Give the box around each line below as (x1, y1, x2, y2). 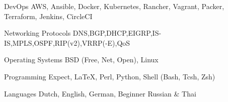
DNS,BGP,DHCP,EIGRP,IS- (72, 28, 162, 38)
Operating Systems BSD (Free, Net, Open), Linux (4, 54, 159, 65)
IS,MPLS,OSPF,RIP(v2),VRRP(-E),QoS (4, 37, 130, 48)
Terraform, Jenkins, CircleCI (4, 11, 93, 21)
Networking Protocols (4, 28, 71, 38)
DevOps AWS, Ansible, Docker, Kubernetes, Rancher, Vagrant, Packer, (4, 1, 224, 11)
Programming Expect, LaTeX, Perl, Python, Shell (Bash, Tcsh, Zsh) (4, 71, 215, 81)
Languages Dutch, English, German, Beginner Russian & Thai (4, 88, 196, 98)
